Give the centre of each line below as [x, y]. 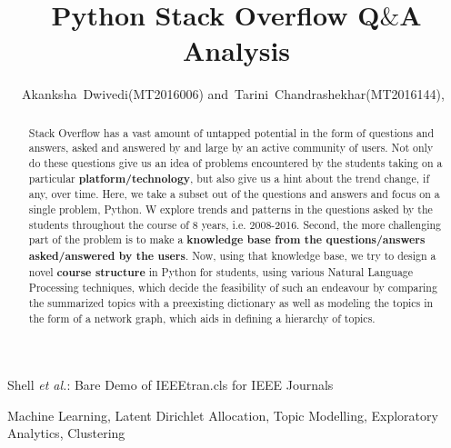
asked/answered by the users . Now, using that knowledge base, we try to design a [232, 255]
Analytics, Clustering [66, 433]
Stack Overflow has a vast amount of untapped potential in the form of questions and [231, 132]
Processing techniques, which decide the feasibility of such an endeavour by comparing [233, 288]
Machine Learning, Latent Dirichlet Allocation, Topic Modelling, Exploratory [223, 415]
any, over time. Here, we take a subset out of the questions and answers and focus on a [234, 194]
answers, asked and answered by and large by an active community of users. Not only [231, 148]
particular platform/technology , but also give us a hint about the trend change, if [229, 178]
